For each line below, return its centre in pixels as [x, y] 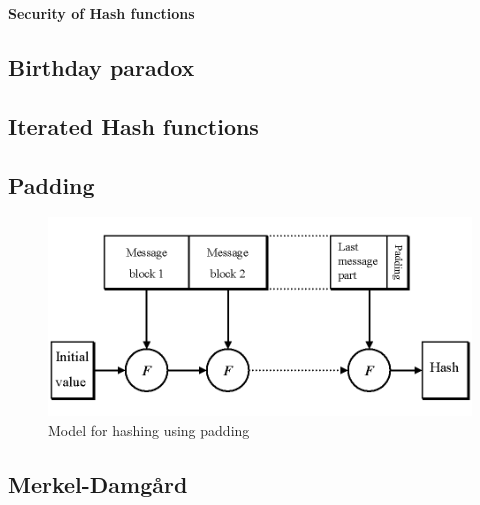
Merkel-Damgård [98, 483]
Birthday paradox [101, 66]
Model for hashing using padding [149, 429]
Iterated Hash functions [133, 125]
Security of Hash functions [101, 13]
